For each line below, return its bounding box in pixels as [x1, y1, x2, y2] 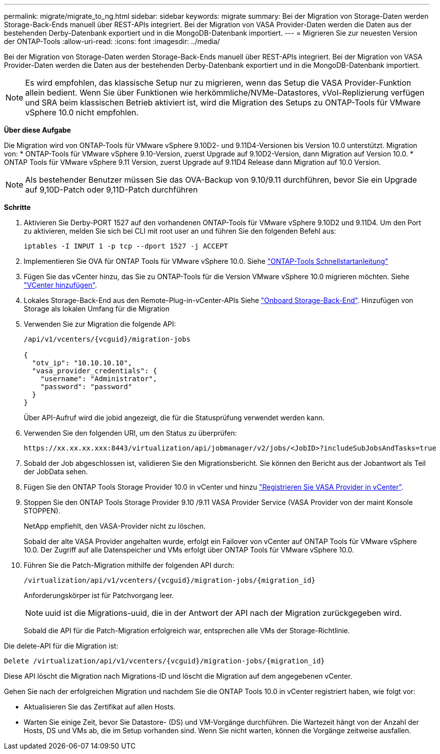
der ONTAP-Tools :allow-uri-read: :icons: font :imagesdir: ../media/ [4, 37, 220, 46]
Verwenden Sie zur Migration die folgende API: [24, 320, 176, 328]
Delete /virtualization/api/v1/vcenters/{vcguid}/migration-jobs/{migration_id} [4, 657, 325, 665]
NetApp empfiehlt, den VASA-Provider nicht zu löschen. [24, 522, 206, 530]
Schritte [4, 203, 31, 211]
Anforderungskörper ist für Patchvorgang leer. [24, 591, 174, 600]
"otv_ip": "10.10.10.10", [32, 359, 132, 367]
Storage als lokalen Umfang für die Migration [24, 304, 170, 313]
